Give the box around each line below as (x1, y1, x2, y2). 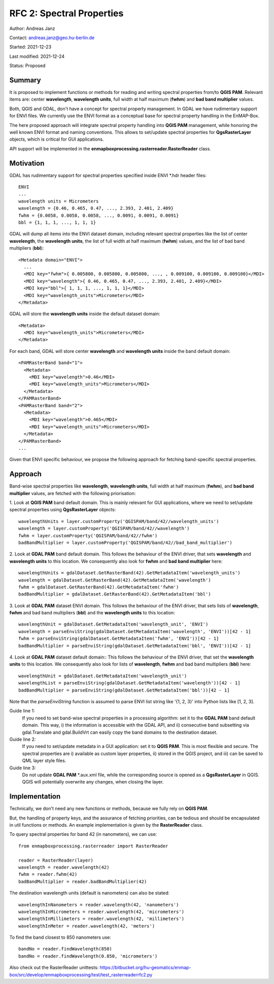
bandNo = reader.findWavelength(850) (18, 946, 113, 952)
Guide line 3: (9, 765, 36, 771)
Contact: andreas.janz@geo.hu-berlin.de (9, 35, 95, 41)
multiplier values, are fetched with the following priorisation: (9, 490, 136, 496)
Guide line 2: (9, 736, 36, 742)
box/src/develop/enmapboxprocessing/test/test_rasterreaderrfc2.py (9, 971, 153, 977)
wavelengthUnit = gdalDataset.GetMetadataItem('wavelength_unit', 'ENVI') (18, 621, 209, 627)
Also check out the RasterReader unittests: (9, 965, 99, 971)
